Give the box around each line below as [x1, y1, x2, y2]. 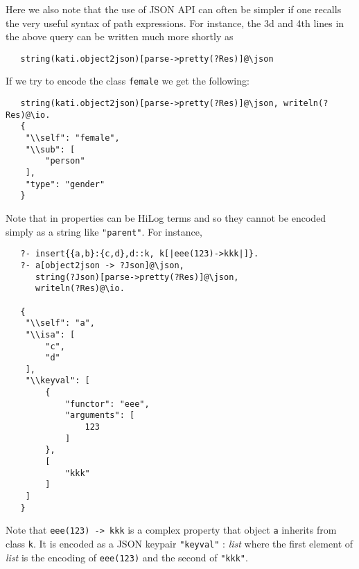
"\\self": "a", [25, 318, 95, 329]
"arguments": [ [64, 410, 135, 421]
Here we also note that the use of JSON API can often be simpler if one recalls [6, 2, 342, 16]
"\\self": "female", [25, 133, 120, 143]
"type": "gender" [25, 179, 105, 189]
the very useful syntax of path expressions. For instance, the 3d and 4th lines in [6, 15, 344, 30]
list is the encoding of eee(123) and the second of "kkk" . [6, 550, 248, 564]
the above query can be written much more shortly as [6, 29, 234, 44]
